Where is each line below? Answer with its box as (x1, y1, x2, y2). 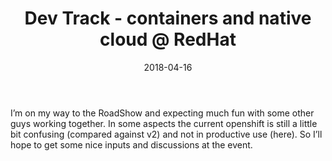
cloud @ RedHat (99, 28, 237, 51)
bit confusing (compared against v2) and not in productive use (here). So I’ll (10, 128, 323, 140)
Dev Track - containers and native (24, 7, 312, 30)
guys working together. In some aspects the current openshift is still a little (10, 117, 318, 129)
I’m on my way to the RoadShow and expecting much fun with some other (10, 107, 315, 119)
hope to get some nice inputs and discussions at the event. (10, 138, 253, 151)
